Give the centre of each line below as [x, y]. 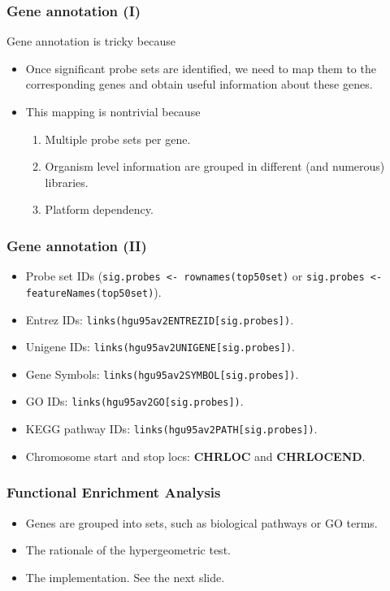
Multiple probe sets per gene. [118, 139]
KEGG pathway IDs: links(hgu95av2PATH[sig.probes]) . [171, 429]
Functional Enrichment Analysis [114, 492]
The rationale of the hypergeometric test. [128, 550]
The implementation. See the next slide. [125, 577]
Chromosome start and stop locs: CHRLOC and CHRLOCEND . [195, 456]
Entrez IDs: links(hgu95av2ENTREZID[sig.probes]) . [160, 319]
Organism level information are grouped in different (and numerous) [215, 166]
